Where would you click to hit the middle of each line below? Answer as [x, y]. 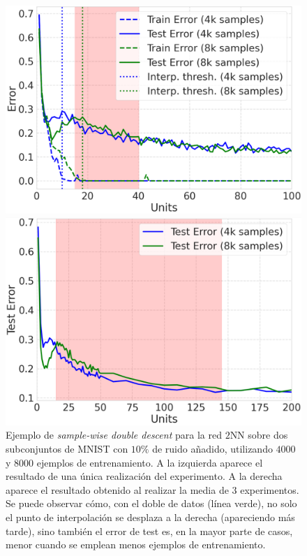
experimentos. [270, 489]
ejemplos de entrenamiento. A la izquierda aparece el [150, 462]
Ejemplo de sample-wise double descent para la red [114, 435]
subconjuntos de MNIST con [67, 449]
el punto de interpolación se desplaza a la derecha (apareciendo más [150, 517]
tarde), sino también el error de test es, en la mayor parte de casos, [149, 531]
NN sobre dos [259, 435]
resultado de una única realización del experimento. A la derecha [144, 476]
